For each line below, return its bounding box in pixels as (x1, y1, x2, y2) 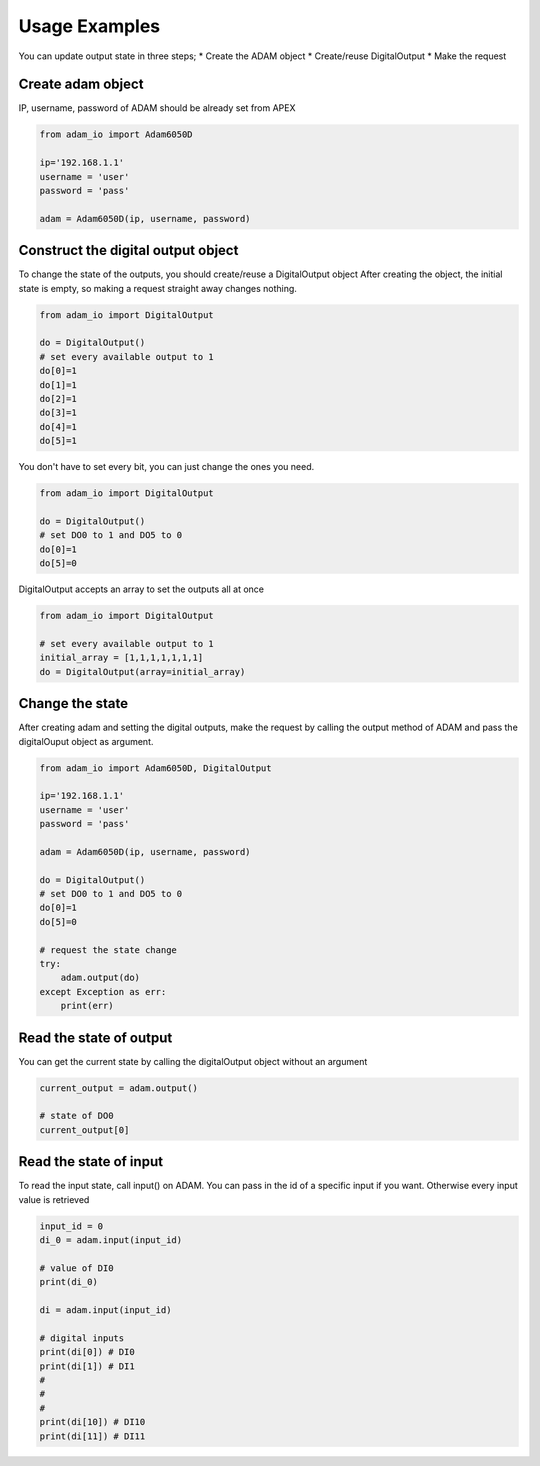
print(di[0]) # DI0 (39, 1346, 135, 1358)
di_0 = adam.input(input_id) (39, 1235, 183, 1246)
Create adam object (18, 76, 144, 93)
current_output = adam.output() (39, 1082, 199, 1094)
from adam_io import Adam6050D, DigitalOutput (39, 762, 272, 774)
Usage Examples (18, 15, 161, 37)
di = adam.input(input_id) (39, 1305, 172, 1316)
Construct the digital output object (18, 242, 239, 259)
